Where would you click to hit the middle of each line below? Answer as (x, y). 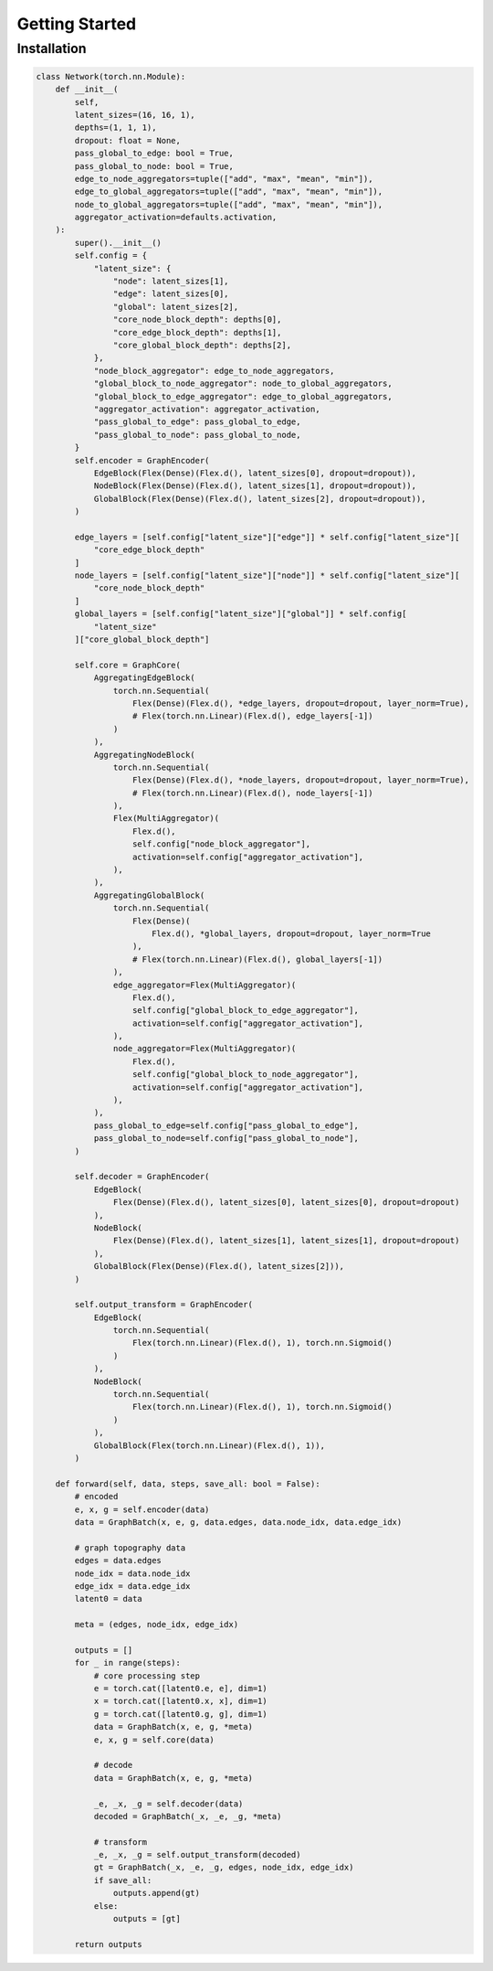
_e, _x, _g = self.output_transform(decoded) (197, 1855)
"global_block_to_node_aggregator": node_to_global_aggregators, (243, 384)
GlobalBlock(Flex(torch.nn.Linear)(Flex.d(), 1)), (210, 1445)
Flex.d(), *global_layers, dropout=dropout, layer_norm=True (291, 933)
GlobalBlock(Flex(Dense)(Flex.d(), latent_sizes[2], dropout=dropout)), (260, 499)
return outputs (109, 1944)
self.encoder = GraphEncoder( (142, 460)
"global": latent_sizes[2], (176, 307)
